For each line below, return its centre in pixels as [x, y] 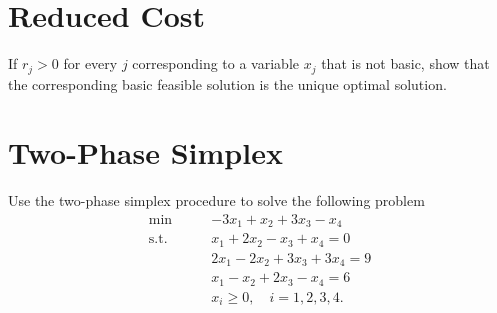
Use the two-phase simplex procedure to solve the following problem [216, 200]
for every [90, 63]
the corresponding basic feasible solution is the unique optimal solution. [227, 83]
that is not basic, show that [405, 63]
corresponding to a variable [215, 63]
